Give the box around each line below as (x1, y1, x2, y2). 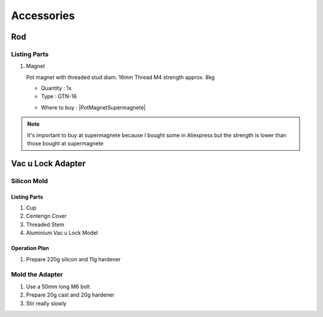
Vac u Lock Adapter (11, 158, 86, 169)
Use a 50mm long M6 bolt (26, 283, 90, 290)
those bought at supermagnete (27, 140, 104, 147)
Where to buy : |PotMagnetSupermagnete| (41, 103, 146, 111)
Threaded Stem (26, 221, 65, 228)
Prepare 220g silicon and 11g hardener (26, 255, 121, 263)
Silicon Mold (11, 176, 48, 185)
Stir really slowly (26, 300, 67, 307)
